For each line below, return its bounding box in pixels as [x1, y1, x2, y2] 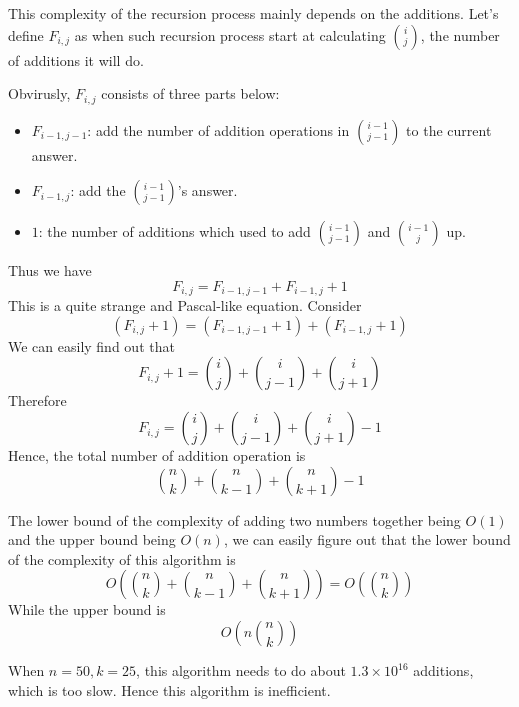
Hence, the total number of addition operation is [8, 445, 306, 466]
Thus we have [8, 260, 92, 281]
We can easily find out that [8, 335, 175, 356]
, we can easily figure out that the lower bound [223, 529, 511, 550]
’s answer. [177, 180, 238, 201]
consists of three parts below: [101, 83, 280, 104]
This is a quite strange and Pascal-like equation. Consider [8, 295, 362, 316]
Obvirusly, [8, 83, 71, 104]
